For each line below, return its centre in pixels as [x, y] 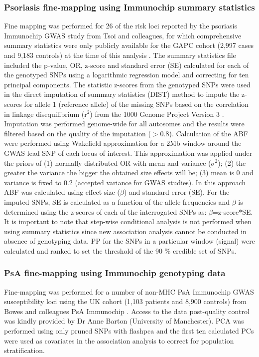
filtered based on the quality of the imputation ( [77, 133]
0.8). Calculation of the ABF [204, 133]
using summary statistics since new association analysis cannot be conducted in [125, 231]
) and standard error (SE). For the [177, 192]
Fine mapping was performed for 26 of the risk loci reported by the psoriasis [121, 26]
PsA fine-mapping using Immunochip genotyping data [115, 273]
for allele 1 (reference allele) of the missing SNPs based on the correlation [136, 104]
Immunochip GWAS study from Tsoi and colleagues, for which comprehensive [123, 35]
